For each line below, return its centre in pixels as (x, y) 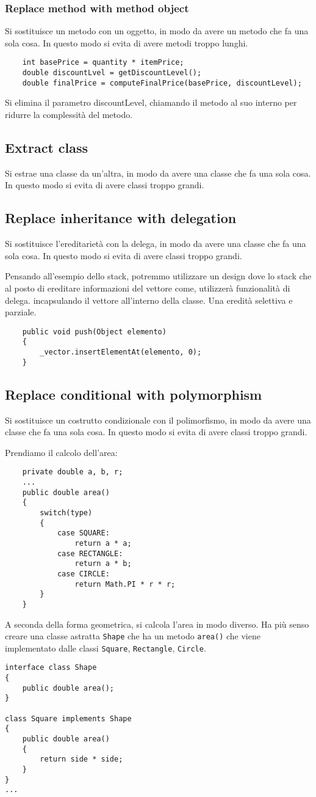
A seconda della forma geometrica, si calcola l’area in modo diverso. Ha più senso (157, 624)
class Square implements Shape (68, 718)
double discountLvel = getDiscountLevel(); (112, 73)
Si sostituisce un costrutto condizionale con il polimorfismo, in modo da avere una (158, 420)
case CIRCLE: (83, 574)
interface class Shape (51, 668)
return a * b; (103, 564)
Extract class (47, 147)
